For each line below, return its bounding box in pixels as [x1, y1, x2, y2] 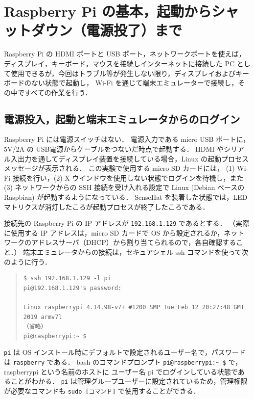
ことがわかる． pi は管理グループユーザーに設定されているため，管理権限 [10, 376, 248, 386]
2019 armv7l [23, 313, 62, 320]
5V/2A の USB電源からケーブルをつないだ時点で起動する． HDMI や [4, 144, 224, 154]
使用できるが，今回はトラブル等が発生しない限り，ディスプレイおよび [10, 68, 235, 78]
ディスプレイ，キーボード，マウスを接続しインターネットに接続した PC [4, 58, 235, 68]
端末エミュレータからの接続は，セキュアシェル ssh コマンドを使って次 [23, 247, 249, 257]
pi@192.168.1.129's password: [23, 284, 122, 292]
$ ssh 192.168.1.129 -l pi [23, 275, 111, 282]
